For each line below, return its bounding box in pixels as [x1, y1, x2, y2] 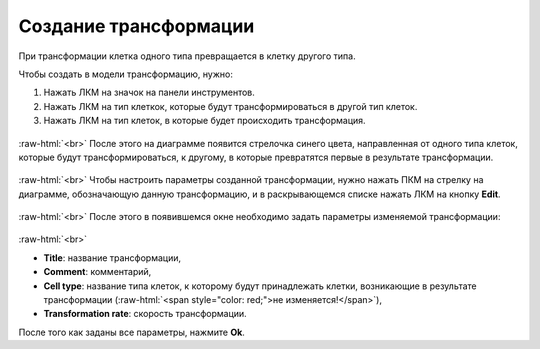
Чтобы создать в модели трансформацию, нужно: [18, 68, 234, 80]
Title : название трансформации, [43, 251, 182, 264]
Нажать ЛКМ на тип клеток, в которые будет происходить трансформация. [43, 115, 366, 127]
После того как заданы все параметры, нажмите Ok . [18, 326, 245, 338]
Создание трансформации [18, 15, 255, 37]
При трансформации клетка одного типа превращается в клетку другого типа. [18, 50, 356, 62]
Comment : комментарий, [43, 266, 152, 278]
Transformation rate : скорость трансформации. [43, 308, 247, 320]
